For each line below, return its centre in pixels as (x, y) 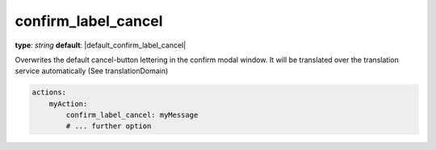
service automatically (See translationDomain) (92, 71)
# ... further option (109, 126)
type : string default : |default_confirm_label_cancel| (101, 45)
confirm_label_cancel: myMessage (132, 115)
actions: (49, 92)
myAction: (68, 104)
